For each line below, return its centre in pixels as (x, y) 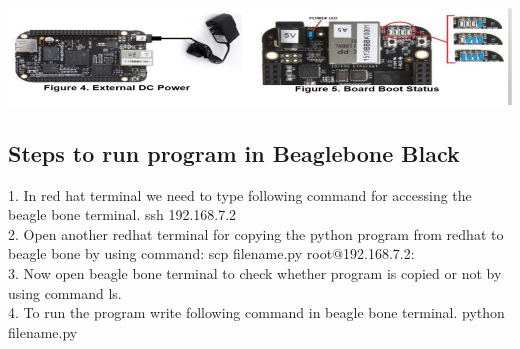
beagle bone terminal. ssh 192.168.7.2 (122, 214)
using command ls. (65, 292)
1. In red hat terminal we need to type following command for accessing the (240, 194)
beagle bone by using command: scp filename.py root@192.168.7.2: (211, 253)
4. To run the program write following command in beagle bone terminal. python (256, 312)
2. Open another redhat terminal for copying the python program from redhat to (256, 233)
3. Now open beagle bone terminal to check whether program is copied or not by (255, 272)
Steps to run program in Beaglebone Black (234, 152)
